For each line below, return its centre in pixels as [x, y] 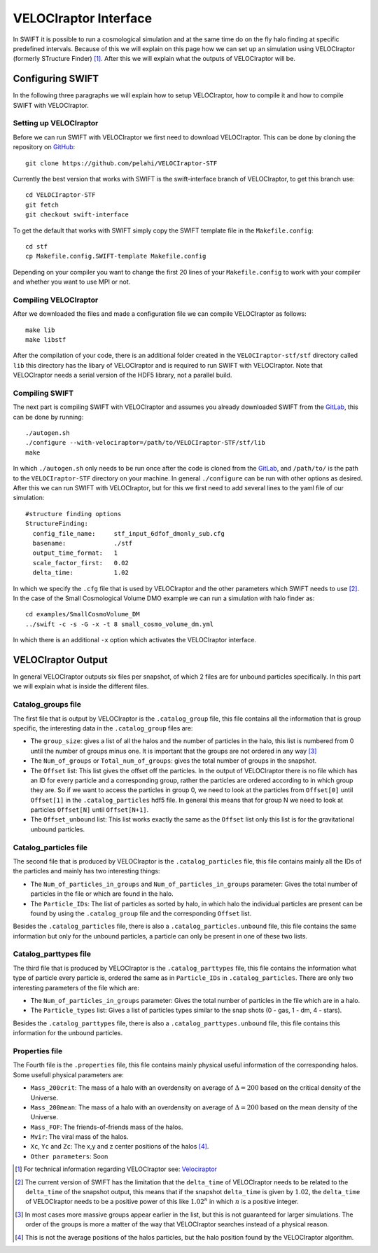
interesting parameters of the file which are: [76, 988]
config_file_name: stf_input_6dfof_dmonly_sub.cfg [129, 533]
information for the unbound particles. [68, 1033]
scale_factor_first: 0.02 [81, 563]
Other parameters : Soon [69, 1156]
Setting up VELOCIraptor [56, 123]
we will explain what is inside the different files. [81, 686]
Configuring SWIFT [56, 79]
